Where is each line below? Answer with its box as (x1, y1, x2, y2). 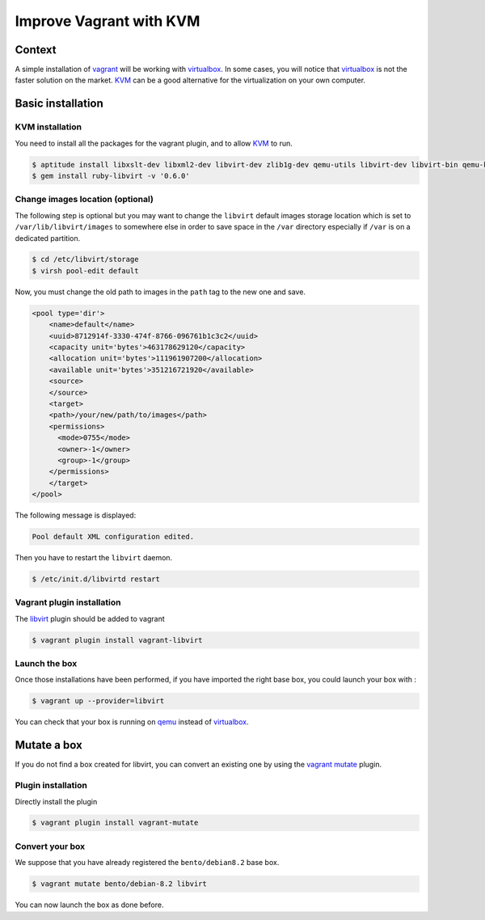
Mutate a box (15, 738, 82, 752)
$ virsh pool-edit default (32, 266, 139, 275)
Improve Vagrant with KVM (15, 12, 200, 30)
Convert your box (15, 841, 85, 852)
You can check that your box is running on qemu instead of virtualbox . (15, 717, 249, 727)
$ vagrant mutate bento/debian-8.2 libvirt (32, 880, 208, 888)
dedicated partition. (15, 233, 81, 243)
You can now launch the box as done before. (15, 900, 164, 909)
